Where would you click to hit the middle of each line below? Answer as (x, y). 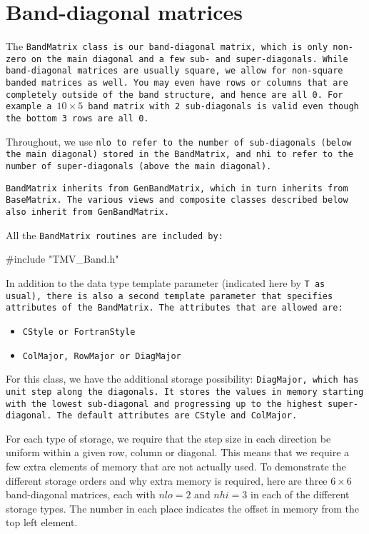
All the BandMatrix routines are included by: (115, 235)
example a (29, 107)
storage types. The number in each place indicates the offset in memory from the (183, 508)
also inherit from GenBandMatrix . (88, 212)
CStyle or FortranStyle (79, 332)
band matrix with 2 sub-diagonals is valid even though (223, 107)
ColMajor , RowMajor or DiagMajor (102, 356)
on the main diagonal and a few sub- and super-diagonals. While (189, 59)
